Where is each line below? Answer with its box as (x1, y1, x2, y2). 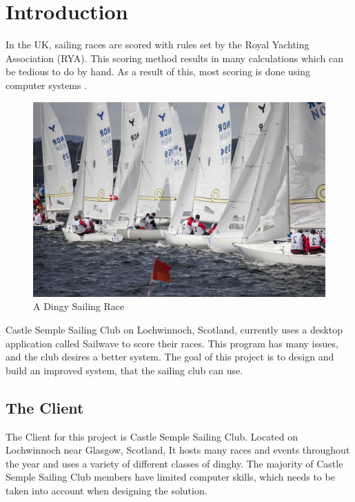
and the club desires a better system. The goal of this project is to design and (6, 349, 334, 364)
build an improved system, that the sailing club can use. (6, 363, 243, 377)
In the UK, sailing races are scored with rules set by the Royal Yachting (6, 37, 310, 52)
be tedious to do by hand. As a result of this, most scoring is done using (6, 64, 311, 79)
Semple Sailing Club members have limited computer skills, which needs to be (6, 470, 335, 484)
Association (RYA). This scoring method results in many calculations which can (6, 50, 344, 65)
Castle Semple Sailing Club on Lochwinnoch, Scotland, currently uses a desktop (6, 322, 343, 337)
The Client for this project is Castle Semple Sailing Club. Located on (6, 429, 298, 443)
